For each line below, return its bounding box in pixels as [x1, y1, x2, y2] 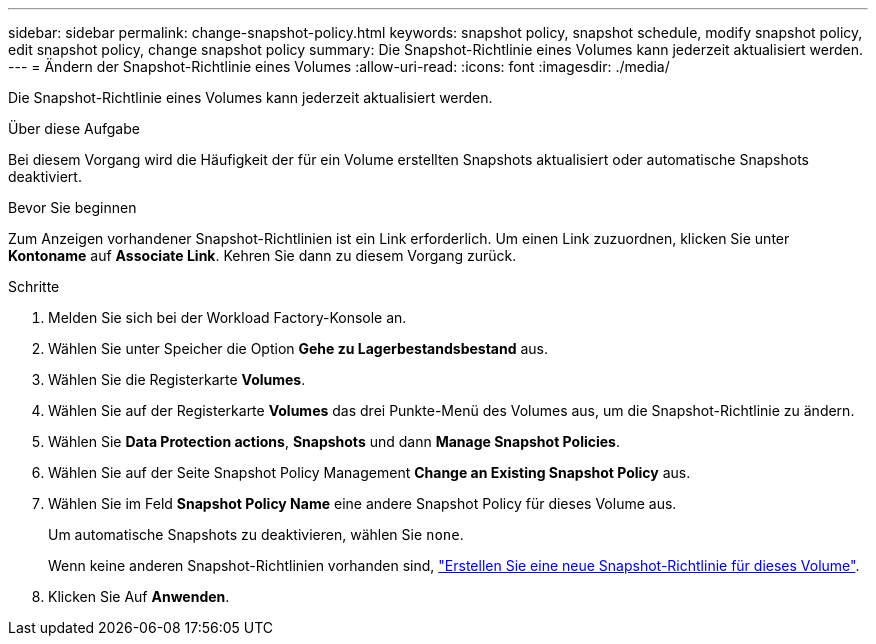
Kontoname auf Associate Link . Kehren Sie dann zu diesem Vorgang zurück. [8, 247, 517, 264]
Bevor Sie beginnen [8, 199, 137, 216]
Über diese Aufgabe [8, 120, 140, 137]
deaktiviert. [8, 168, 82, 185]
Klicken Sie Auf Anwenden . [48, 588, 230, 605]
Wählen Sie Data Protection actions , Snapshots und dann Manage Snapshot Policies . [48, 433, 620, 450]
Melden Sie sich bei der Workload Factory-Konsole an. [48, 309, 407, 326]
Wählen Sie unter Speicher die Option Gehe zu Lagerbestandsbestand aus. [48, 340, 548, 357]
